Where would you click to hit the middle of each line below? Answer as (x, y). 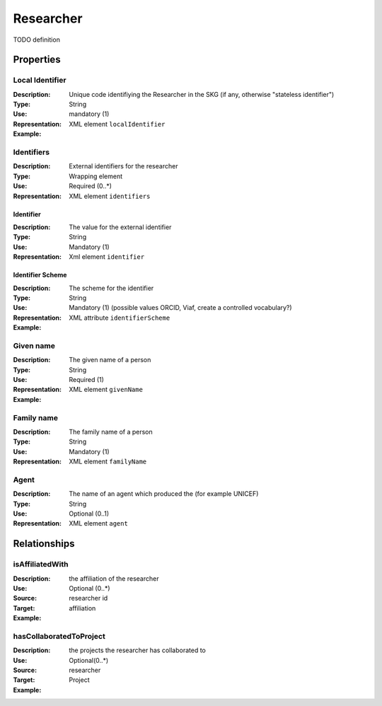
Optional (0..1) (89, 514)
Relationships (44, 544)
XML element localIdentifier (117, 124)
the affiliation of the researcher (114, 578)
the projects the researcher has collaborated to (138, 650)
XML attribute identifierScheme (120, 318)
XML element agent (99, 523)
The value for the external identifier (120, 227)
